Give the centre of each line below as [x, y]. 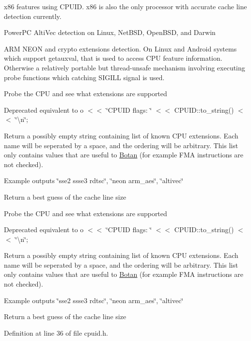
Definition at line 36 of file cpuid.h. [56, 332]
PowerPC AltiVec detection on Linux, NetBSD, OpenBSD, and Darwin [110, 32]
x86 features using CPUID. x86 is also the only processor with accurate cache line [125, 6]
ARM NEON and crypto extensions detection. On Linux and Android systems [120, 48]
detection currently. [33, 16]
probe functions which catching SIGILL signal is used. [84, 77]
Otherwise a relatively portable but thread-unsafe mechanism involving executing [125, 67]
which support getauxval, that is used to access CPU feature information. [113, 58]
